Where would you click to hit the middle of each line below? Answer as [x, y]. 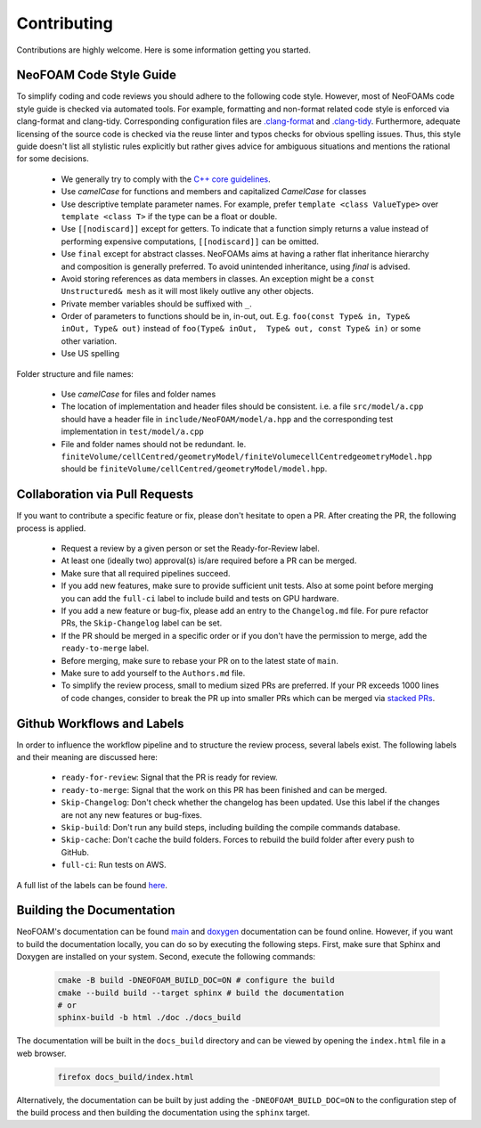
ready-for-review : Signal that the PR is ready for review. [169, 777]
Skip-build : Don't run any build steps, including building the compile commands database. [231, 828]
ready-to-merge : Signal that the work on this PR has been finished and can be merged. [224, 789]
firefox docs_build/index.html [126, 1077]
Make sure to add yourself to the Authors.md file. [153, 673]
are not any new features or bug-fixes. [131, 814]
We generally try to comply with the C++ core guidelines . [166, 179]
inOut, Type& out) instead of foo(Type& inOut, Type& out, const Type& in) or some [241, 329]
